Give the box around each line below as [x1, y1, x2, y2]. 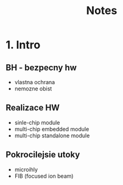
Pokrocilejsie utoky [5, 150, 80, 160]
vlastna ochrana [14, 79, 55, 85]
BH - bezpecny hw [5, 62, 77, 73]
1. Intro [5, 38, 41, 52]
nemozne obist [14, 85, 52, 92]
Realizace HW [5, 103, 60, 113]
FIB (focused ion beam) [14, 172, 74, 180]
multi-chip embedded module [14, 125, 90, 132]
